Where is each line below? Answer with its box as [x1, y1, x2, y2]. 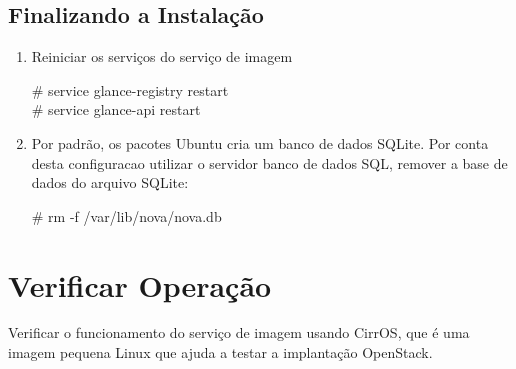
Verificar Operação [8, 264, 272, 305]
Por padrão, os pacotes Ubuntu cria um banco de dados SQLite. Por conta [31, 132, 489, 153]
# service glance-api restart [31, 99, 201, 120]
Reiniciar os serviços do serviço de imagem [31, 46, 293, 67]
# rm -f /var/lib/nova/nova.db [31, 205, 222, 226]
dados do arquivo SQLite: [31, 172, 189, 193]
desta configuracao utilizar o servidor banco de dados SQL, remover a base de [31, 152, 508, 173]
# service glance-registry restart [31, 79, 229, 100]
